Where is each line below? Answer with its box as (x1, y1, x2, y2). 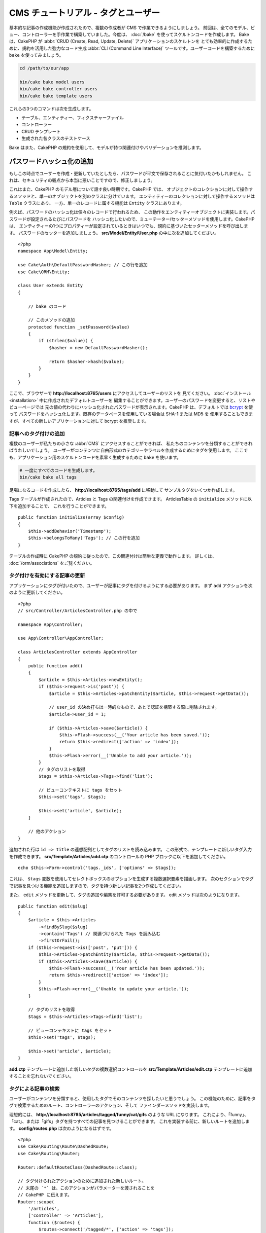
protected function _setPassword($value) (28, 324, 130, 330)
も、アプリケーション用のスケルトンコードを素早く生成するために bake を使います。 (9, 454, 181, 460)
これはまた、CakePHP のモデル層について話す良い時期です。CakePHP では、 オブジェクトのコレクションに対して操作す (9, 186, 253, 192)
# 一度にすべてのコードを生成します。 (19, 468, 98, 473)
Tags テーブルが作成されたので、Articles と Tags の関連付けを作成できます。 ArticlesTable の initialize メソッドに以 (9, 496, 252, 502)
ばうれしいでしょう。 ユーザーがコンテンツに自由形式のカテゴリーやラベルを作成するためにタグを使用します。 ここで (9, 447, 248, 453)
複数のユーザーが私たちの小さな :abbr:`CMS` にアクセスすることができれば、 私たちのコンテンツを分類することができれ (9, 440, 253, 446)
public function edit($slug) (18, 903, 88, 909)
